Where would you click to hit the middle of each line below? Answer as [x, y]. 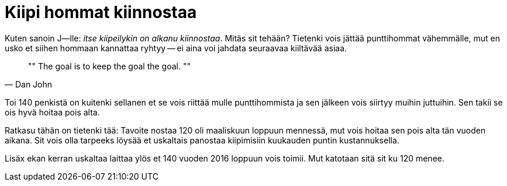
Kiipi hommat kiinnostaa [101, 12]
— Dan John [29, 84]
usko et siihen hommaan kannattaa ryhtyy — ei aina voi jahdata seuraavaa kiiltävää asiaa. [176, 48]
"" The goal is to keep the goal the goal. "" [110, 66]
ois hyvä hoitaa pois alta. [52, 112]
